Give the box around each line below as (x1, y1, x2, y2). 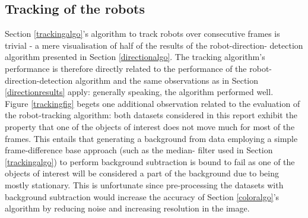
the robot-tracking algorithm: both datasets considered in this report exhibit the (5, 109, 297, 121)
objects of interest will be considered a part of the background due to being (5, 167, 280, 179)
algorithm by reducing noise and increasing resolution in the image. (5, 202, 250, 214)
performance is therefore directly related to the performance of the (5, 62, 247, 74)
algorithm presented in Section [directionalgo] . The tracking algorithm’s (5, 50, 265, 63)
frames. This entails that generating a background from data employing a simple (5, 132, 298, 144)
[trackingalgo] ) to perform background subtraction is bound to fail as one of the (5, 155, 295, 168)
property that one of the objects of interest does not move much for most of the (5, 120, 295, 132)
